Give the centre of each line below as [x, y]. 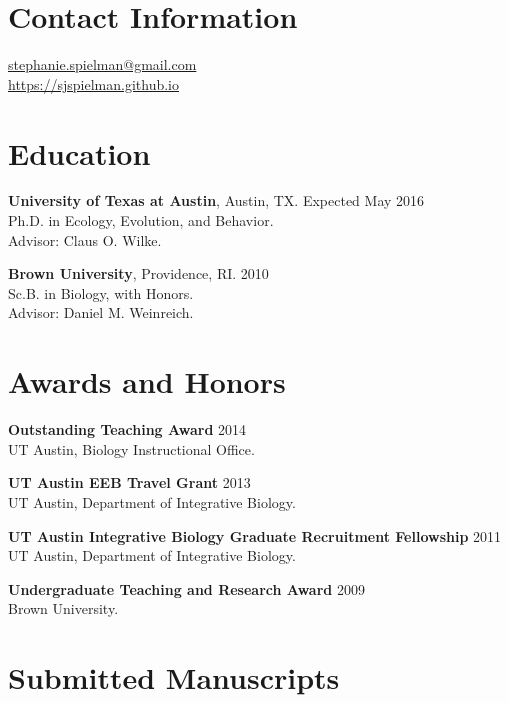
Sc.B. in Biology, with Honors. [101, 292]
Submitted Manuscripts [174, 677]
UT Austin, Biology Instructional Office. [131, 448]
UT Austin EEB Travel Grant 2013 [129, 482]
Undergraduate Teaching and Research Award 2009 [186, 588]
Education [79, 152]
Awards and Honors [147, 381]
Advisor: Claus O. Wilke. [85, 239]
